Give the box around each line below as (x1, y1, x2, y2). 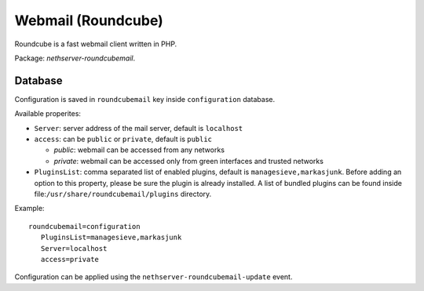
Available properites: (14, 109, 82, 118)
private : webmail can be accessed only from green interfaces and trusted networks (53, 156, 323, 166)
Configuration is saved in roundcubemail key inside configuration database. (14, 94, 275, 104)
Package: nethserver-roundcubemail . (14, 53, 136, 63)
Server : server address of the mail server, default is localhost (34, 123, 243, 133)
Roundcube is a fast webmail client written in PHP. (14, 39, 177, 49)
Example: (14, 204, 45, 213)
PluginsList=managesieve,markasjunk (40, 233, 182, 242)
